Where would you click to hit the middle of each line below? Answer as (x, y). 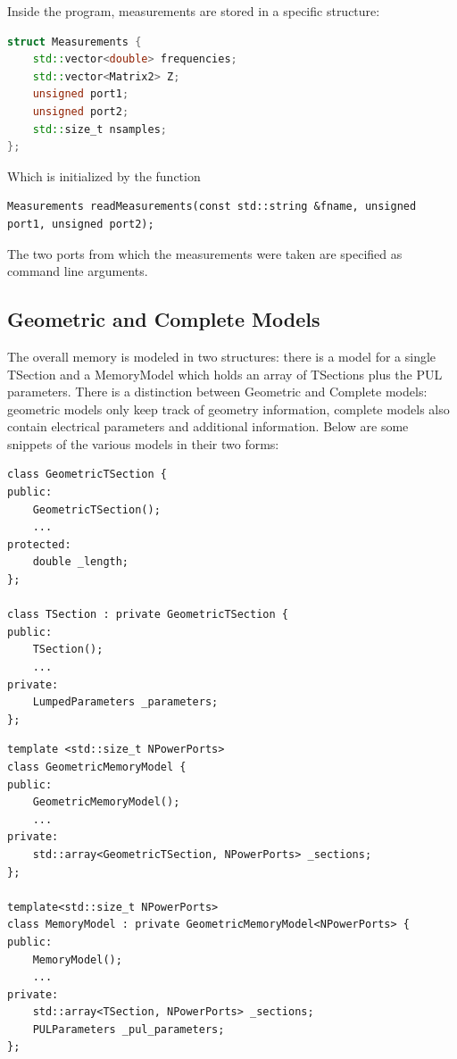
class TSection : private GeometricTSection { (148, 615)
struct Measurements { (75, 42)
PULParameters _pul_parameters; (129, 1029)
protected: (39, 544)
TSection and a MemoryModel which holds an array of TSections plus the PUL (225, 374)
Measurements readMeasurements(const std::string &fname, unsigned (212, 207)
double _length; (81, 562)
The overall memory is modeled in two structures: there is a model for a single (222, 356)
